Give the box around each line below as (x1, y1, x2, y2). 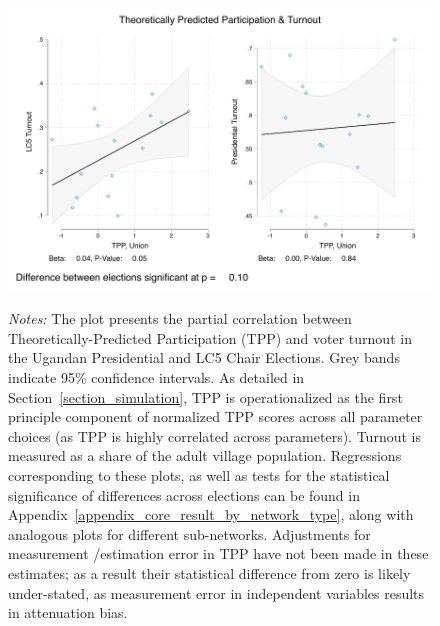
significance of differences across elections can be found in (8, 484, 360, 505)
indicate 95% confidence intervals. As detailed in (8, 367, 305, 388)
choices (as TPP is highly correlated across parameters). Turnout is (8, 425, 421, 446)
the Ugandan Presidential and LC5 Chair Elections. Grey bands (8, 347, 400, 368)
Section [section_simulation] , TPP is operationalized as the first (8, 386, 403, 407)
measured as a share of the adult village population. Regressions (8, 445, 402, 466)
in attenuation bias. (8, 602, 128, 623)
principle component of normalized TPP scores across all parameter (8, 406, 423, 427)
